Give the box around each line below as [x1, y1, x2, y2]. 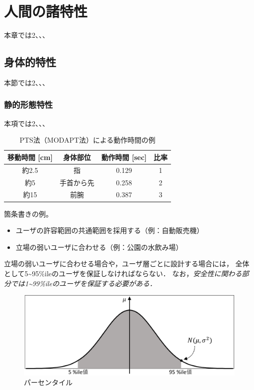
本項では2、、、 [4, 118, 49, 128]
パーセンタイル [24, 377, 73, 388]
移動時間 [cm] [7, 152, 53, 162]
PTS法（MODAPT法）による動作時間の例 [19, 135, 156, 145]
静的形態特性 [4, 98, 53, 111]
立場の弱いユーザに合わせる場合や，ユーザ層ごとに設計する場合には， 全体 [4, 258, 250, 269]
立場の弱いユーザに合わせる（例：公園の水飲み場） [15, 241, 183, 252]
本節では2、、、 [4, 77, 49, 87]
